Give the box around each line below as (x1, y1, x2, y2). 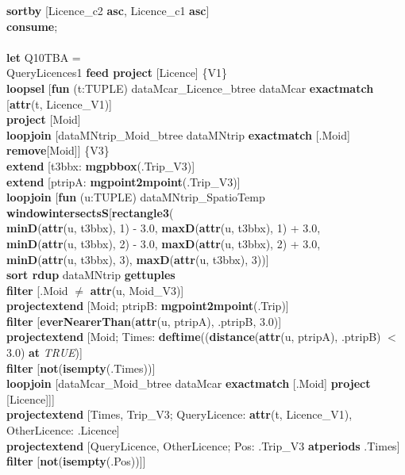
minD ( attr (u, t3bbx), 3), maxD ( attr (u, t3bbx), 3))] (6, 251, 269, 267)
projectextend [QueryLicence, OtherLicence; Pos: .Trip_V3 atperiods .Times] (6, 437, 400, 454)
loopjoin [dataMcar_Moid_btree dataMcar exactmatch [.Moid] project (6, 375, 371, 392)
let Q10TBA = (6, 48, 81, 65)
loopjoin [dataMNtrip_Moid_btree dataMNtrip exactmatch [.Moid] (6, 126, 350, 143)
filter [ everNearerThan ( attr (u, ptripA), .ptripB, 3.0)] (6, 312, 282, 329)
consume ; (6, 17, 58, 34)
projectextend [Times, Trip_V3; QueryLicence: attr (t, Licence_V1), (6, 406, 353, 423)
